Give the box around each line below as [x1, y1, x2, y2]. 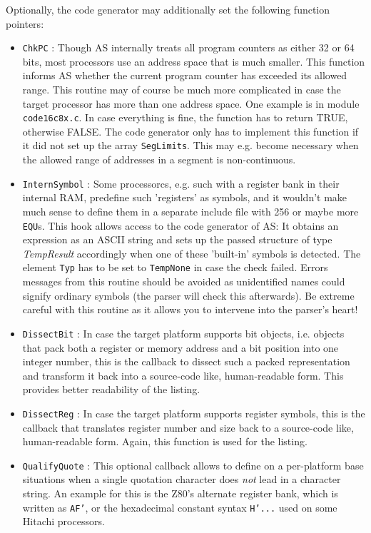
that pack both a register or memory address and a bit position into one [22, 340, 339, 355]
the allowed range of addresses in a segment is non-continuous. [22, 152, 296, 167]
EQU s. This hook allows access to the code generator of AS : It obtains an [22, 218, 339, 233]
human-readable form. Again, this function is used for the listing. [22, 434, 308, 449]
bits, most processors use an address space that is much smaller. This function [22, 54, 365, 68]
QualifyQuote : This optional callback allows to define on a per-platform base [22, 457, 364, 472]
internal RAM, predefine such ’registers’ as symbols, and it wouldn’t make [22, 190, 347, 205]
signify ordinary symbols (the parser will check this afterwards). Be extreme [22, 288, 355, 303]
